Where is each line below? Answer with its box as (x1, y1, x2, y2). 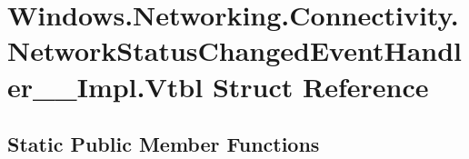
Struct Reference (212, 67, 429, 104)
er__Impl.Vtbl (7, 67, 204, 104)
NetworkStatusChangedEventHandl (7, 32, 463, 69)
